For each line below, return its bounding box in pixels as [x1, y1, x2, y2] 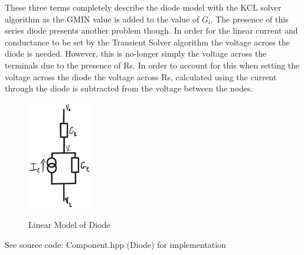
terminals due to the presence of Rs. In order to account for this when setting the [5, 58, 300, 71]
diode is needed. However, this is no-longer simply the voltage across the [5, 47, 267, 60]
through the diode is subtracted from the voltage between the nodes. [5, 82, 253, 94]
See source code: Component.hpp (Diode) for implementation [5, 238, 226, 251]
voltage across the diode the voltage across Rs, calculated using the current [5, 70, 277, 83]
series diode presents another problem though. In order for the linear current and [5, 24, 298, 37]
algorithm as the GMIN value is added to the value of [5, 12, 200, 25]
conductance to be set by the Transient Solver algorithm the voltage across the [5, 35, 290, 48]
